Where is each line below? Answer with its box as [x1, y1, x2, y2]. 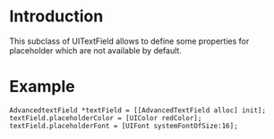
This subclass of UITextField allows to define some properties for [9, 36, 250, 46]
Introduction [9, 6, 104, 27]
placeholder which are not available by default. [9, 45, 182, 55]
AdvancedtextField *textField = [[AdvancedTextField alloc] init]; [9, 105, 267, 115]
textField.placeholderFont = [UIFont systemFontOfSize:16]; [9, 121, 239, 130]
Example [9, 77, 75, 97]
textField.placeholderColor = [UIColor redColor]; [9, 113, 202, 122]
